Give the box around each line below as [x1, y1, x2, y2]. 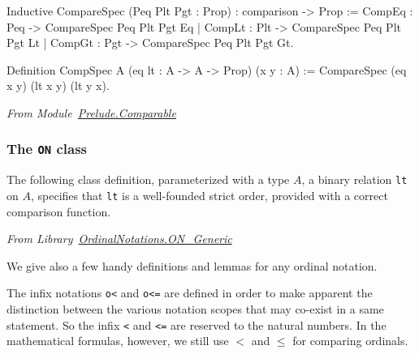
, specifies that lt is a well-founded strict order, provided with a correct [30, 187, 388, 203]
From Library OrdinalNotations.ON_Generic [6, 230, 232, 247]
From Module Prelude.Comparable [6, 104, 176, 121]
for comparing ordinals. [292, 332, 408, 349]
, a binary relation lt [301, 171, 408, 188]
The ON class [6, 139, 88, 159]
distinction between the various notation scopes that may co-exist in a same [6, 301, 384, 318]
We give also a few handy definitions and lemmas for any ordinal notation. [6, 257, 378, 274]
